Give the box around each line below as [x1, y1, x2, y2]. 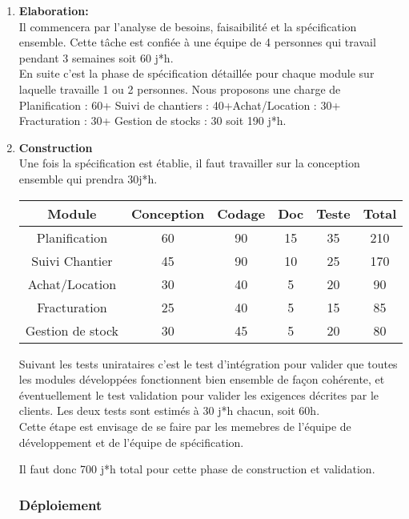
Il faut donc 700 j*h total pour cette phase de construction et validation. [18, 461, 375, 477]
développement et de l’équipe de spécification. [18, 433, 244, 450]
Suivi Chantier [31, 251, 113, 270]
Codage [217, 203, 266, 223]
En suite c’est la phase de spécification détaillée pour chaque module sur [18, 65, 375, 82]
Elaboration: [18, 2, 89, 18]
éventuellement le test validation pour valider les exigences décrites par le [18, 386, 379, 403]
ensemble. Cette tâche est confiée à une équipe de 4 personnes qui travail [18, 34, 376, 50]
